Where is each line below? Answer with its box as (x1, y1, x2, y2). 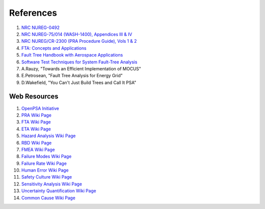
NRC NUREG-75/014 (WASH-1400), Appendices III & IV (21, 31, 132, 37)
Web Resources (9, 92, 58, 101)
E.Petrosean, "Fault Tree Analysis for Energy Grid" (21, 73, 123, 79)
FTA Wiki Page (21, 119, 51, 125)
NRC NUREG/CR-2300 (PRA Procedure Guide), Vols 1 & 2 (21, 38, 137, 44)
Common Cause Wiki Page (21, 195, 76, 201)
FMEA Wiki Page (21, 147, 55, 152)
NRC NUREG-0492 (21, 25, 60, 30)
